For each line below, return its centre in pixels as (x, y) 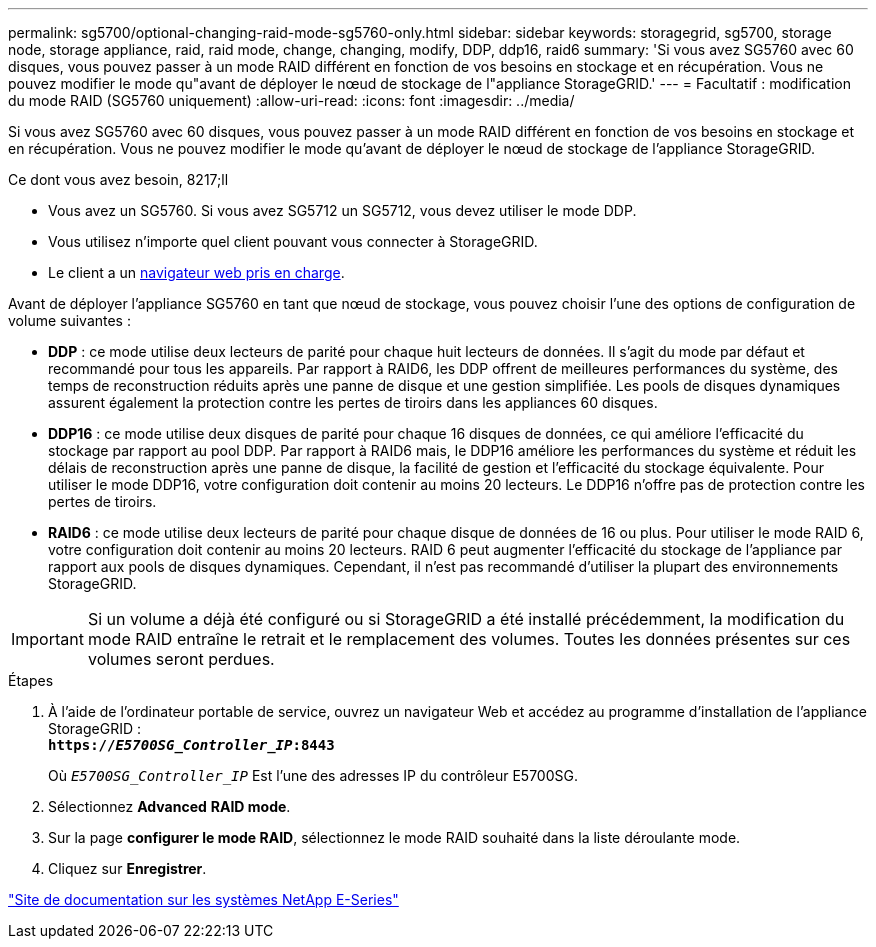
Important (47, 639)
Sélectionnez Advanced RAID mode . (169, 806)
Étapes (31, 680)
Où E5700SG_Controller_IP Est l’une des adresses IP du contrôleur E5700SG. (313, 775)
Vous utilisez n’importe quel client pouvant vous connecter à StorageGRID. (293, 241)
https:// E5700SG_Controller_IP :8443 (191, 745)
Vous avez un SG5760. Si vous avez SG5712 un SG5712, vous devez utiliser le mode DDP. (342, 210)
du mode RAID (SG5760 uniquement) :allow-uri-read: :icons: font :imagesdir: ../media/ (291, 100)
